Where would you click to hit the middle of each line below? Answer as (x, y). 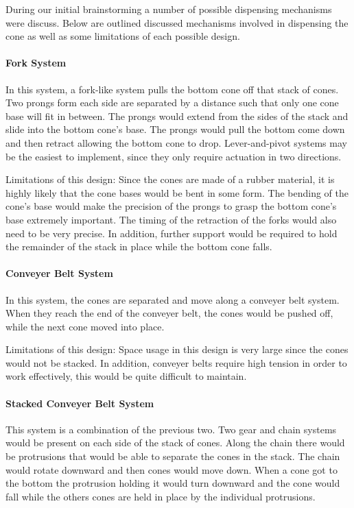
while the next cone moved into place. (85, 326)
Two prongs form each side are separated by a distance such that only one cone (172, 102)
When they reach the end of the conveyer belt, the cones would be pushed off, (169, 313)
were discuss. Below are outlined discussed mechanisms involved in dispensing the (177, 22)
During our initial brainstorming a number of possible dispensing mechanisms (169, 9)
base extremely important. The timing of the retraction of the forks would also (171, 219)
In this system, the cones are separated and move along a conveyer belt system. (173, 299)
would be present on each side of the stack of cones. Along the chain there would (175, 443)
